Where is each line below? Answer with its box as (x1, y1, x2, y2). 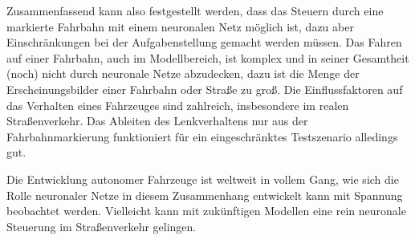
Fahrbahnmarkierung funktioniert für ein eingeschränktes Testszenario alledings (6, 128, 398, 144)
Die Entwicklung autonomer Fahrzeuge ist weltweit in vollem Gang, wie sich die (6, 170, 399, 187)
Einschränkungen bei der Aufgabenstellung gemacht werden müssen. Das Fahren (6, 34, 402, 51)
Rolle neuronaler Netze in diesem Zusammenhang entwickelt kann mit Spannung (6, 186, 403, 203)
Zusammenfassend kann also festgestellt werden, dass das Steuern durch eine (6, 2, 384, 18)
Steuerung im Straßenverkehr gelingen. (6, 218, 197, 234)
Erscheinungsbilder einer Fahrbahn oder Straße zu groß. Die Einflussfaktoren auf (6, 80, 403, 97)
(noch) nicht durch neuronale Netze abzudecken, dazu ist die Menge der (6, 65, 360, 82)
